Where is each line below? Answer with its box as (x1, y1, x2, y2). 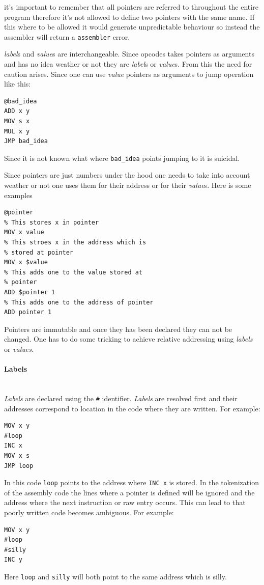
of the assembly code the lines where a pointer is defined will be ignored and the (4, 487, 255, 497)
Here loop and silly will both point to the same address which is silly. (4, 571, 227, 581)
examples (4, 189, 33, 200)
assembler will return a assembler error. (4, 31, 130, 42)
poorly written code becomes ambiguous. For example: (4, 507, 174, 517)
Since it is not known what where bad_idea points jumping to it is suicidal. (4, 152, 240, 163)
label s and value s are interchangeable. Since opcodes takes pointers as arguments (4, 48, 254, 59)
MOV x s (4, 452, 30, 459)
